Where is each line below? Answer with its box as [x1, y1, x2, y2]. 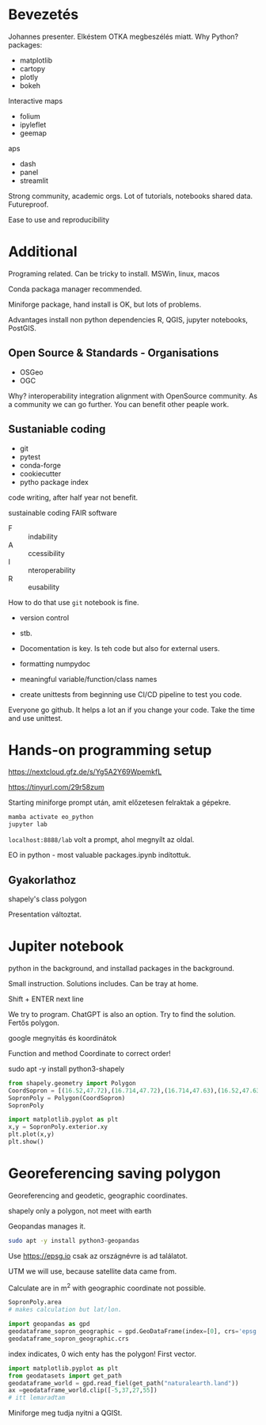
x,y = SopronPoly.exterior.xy [8, 1123, 108, 1131]
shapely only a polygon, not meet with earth [8, 1206, 152, 1215]
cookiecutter [19, 469, 62, 478]
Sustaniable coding [8, 422, 106, 436]
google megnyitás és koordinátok [8, 1033, 117, 1042]
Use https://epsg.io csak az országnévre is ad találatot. [8, 1251, 188, 1260]
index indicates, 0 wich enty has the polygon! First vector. [8, 1349, 196, 1358]
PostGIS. [8, 323, 37, 333]
